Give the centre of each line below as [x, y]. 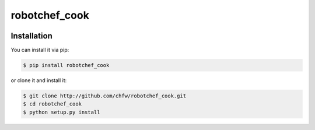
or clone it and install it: [39, 80]
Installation [32, 36]
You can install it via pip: [40, 50]
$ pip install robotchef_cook [66, 65]
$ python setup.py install [62, 112]
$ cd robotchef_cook [52, 104]
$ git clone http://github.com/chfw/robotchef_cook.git [105, 96]
